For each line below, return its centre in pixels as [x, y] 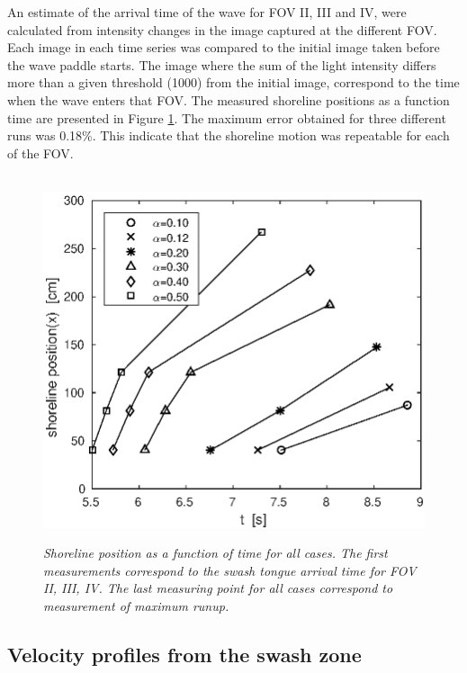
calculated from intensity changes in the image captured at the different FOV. [222, 29]
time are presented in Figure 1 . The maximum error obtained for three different [227, 117]
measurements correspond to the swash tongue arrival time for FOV [230, 570]
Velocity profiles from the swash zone [184, 654]
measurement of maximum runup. [136, 605]
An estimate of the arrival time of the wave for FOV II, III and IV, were [207, 12]
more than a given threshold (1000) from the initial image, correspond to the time [233, 82]
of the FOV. [40, 153]
